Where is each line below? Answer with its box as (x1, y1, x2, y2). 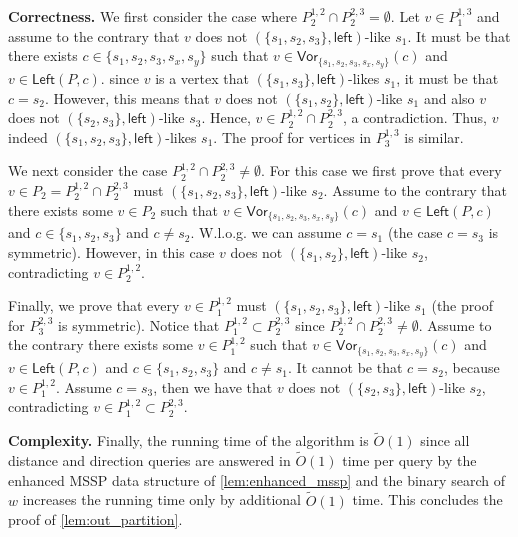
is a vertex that (155, 68, 249, 89)
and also (423, 87, 475, 108)
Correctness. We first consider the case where (8, 6, 298, 26)
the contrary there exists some (8, 334, 194, 355)
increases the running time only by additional (22, 489, 302, 510)
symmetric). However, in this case (8, 242, 215, 263)
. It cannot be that (288, 357, 403, 378)
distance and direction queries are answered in (8, 450, 291, 471)
